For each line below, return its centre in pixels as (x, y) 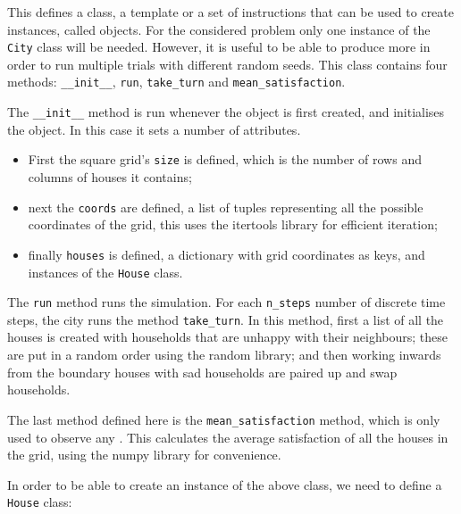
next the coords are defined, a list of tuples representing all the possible (226, 207)
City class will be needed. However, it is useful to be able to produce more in (219, 47)
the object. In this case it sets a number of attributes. (154, 129)
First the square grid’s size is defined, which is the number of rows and (225, 159)
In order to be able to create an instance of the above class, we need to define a (225, 484)
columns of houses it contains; (110, 177)
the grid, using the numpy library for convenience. (144, 455)
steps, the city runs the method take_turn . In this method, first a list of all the (226, 319)
